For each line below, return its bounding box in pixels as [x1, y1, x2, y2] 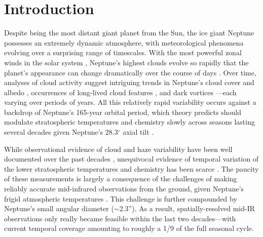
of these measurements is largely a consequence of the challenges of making [4, 173, 237, 184]
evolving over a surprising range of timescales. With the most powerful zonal [4, 47, 242, 58]
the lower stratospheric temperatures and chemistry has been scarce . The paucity [4, 163, 259, 174]
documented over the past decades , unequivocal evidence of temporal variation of [4, 153, 258, 164]
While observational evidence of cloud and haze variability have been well [4, 143, 233, 154]
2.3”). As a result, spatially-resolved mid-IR [119, 203, 255, 214]
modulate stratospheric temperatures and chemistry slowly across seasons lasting [4, 116, 255, 127]
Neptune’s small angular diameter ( [4, 203, 114, 214]
